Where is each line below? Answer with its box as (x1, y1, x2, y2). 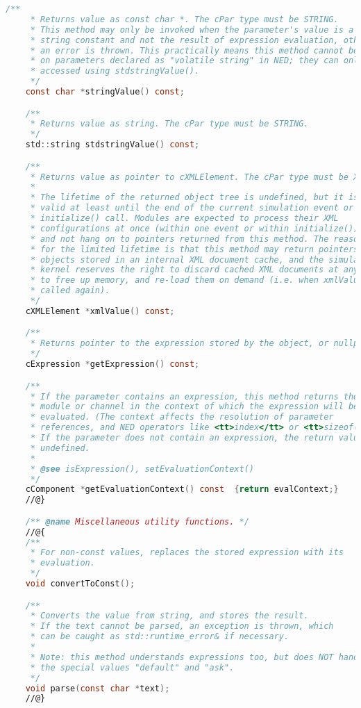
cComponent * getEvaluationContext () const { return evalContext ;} (25, 484, 339, 495)
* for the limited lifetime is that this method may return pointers (30, 244, 359, 254)
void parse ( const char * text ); (25, 683, 170, 693)
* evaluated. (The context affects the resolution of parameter (30, 412, 334, 422)
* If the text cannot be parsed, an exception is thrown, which (30, 621, 334, 632)
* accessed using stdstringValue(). (30, 66, 200, 76)
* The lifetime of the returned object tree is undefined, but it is (30, 192, 359, 203)
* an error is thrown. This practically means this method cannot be (30, 45, 359, 56)
